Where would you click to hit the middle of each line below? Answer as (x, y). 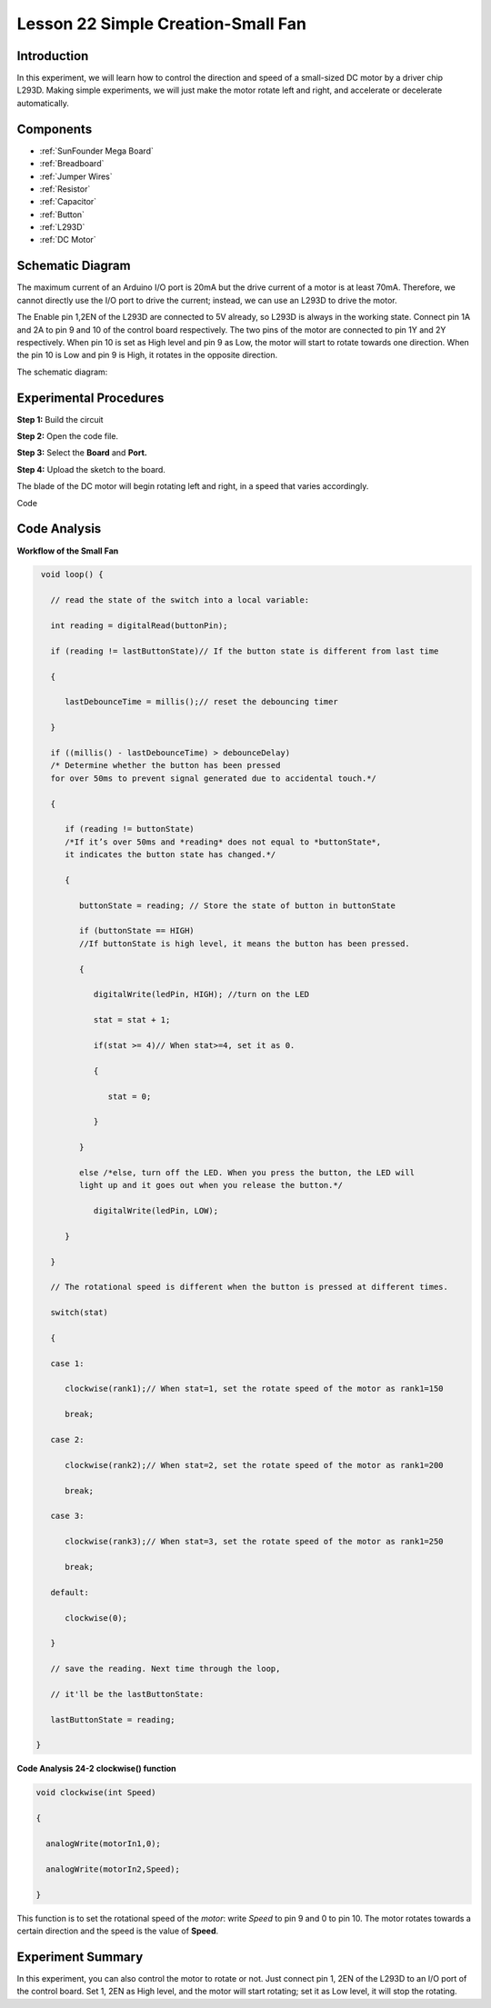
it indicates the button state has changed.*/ (170, 855)
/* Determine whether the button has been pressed (165, 765)
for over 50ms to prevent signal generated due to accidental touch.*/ (214, 778)
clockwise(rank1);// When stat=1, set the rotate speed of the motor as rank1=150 (255, 1389)
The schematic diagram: (62, 372)
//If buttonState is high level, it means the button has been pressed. (245, 944)
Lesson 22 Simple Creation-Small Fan (161, 24)
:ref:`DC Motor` (68, 240)
